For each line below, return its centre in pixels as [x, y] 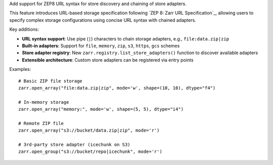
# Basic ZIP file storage [51, 81]
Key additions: [24, 29]
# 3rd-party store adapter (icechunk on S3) [75, 145]
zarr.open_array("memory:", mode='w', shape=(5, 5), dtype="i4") [101, 109]
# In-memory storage [44, 102]
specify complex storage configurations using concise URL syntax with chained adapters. [103, 20]
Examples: [20, 69]
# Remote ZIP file [41, 123]
